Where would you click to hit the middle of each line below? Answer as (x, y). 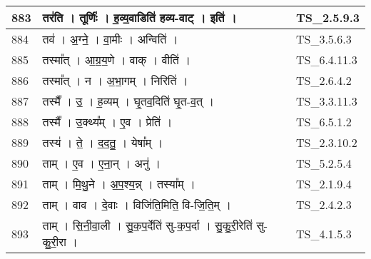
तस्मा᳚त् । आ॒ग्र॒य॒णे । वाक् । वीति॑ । (116, 60)
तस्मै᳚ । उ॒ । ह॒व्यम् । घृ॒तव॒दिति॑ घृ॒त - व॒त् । (128, 101)
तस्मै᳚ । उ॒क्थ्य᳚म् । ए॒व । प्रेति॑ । (107, 122)
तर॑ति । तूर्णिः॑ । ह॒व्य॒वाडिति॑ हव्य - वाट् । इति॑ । (139, 17)
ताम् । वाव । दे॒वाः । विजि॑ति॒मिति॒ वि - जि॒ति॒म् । (137, 204)
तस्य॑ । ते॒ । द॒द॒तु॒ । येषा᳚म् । (103, 142)
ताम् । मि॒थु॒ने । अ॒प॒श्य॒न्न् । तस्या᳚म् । (119, 184)
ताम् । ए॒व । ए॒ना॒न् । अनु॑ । (102, 163)
